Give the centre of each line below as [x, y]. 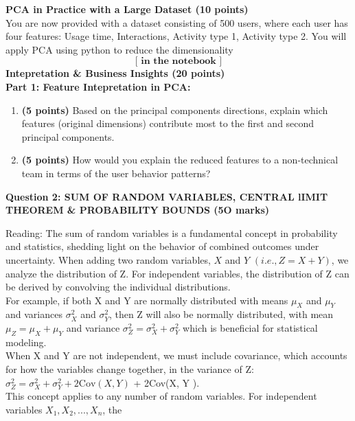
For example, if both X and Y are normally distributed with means [147, 300]
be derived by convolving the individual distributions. [118, 287]
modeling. [26, 342]
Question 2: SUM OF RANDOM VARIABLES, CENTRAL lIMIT [167, 196]
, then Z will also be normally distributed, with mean [221, 314]
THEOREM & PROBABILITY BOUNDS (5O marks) [138, 210]
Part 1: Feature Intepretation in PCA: [98, 86]
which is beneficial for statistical [250, 328]
